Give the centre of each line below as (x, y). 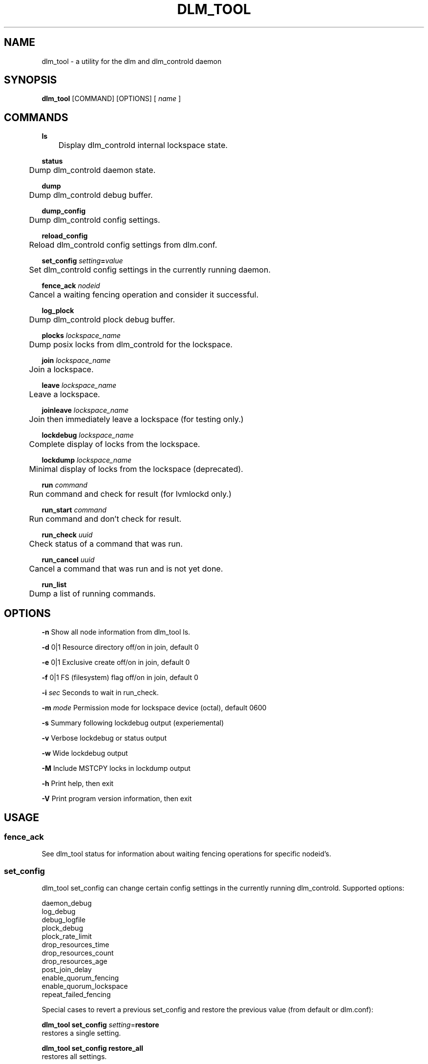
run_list (54, 585)
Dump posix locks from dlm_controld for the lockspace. (131, 345)
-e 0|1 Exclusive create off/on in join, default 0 (116, 662)
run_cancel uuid (68, 560)
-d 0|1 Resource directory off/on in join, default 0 (120, 647)
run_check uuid (67, 535)
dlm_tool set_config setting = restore (100, 1025)
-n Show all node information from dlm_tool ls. (116, 632)
